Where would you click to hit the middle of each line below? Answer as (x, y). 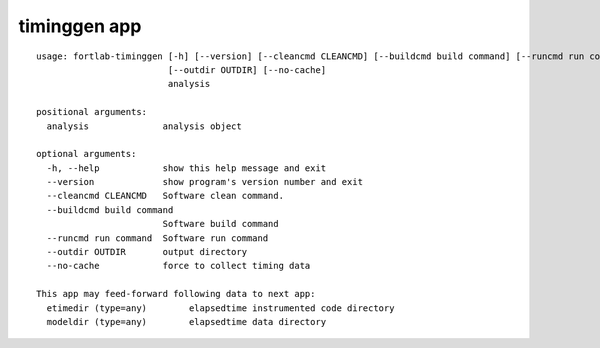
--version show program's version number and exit (205, 182)
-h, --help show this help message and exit (186, 168)
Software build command (220, 224)
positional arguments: (92, 112)
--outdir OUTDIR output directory (147, 252)
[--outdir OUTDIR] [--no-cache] (247, 69)
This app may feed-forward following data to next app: (176, 294)
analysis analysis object (144, 126)
